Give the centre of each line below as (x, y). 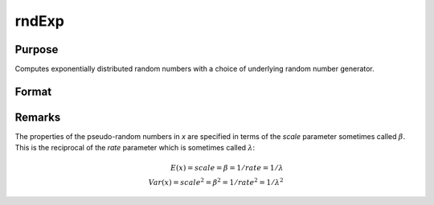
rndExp (39, 21)
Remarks (38, 117)
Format (33, 91)
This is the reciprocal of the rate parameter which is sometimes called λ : (135, 148)
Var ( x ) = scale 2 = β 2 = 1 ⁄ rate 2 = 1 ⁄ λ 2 (216, 181)
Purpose (37, 49)
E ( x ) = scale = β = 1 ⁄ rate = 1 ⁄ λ (227, 168)
